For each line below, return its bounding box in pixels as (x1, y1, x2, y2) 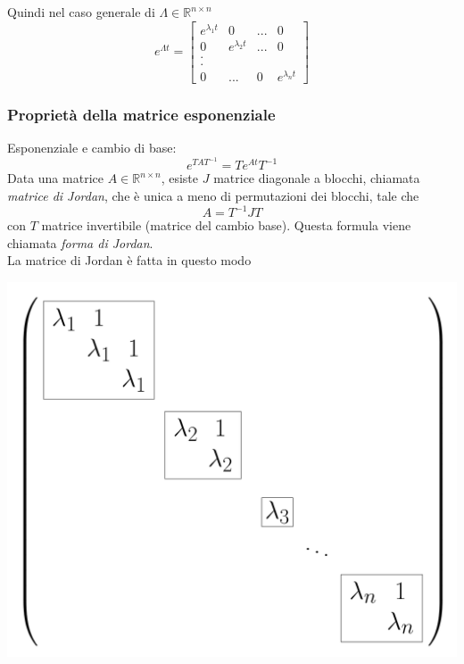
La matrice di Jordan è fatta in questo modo (7, 251, 252, 270)
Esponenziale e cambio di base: (7, 138, 177, 157)
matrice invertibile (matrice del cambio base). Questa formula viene (41, 216, 411, 235)
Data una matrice (7, 169, 104, 187)
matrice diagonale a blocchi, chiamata (213, 169, 420, 187)
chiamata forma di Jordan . (7, 233, 153, 252)
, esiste (161, 169, 199, 187)
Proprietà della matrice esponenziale (7, 103, 276, 125)
